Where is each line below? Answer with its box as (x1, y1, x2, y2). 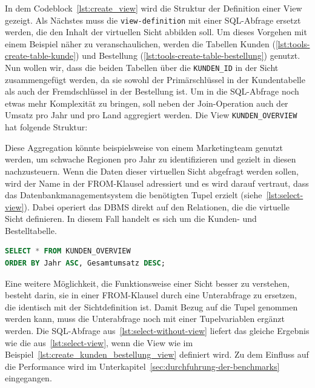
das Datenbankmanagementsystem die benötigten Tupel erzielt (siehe (5, 189, 262, 201)
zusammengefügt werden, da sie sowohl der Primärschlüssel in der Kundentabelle (5, 73, 305, 85)
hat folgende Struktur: (5, 121, 88, 133)
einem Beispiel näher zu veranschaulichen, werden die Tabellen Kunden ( (5, 37, 276, 50)
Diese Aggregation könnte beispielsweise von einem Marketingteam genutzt (5, 141, 283, 153)
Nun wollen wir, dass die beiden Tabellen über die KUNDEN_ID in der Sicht (5, 61, 279, 74)
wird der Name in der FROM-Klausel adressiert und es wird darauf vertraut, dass (5, 176, 309, 189)
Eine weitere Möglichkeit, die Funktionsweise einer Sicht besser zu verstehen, (5, 276, 290, 289)
